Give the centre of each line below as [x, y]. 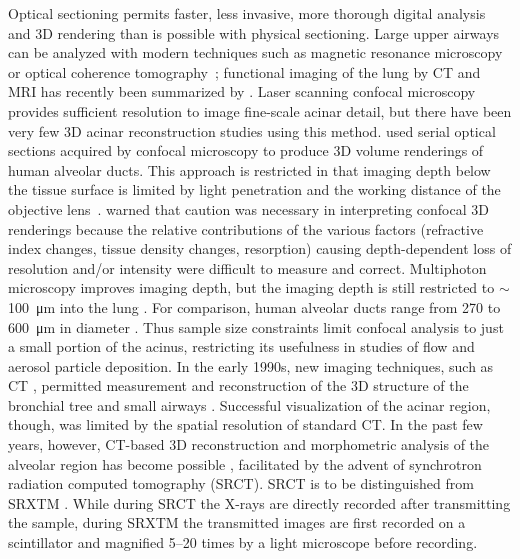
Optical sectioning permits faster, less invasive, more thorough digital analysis [247, 13]
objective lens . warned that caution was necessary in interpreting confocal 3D [248, 208]
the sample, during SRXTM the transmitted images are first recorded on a [237, 522]
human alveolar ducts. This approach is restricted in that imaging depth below [249, 169]
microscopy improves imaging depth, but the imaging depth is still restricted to [251, 287]
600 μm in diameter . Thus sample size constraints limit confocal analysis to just [256, 326]
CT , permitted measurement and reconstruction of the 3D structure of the [238, 385]
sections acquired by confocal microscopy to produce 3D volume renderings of [246, 150]
